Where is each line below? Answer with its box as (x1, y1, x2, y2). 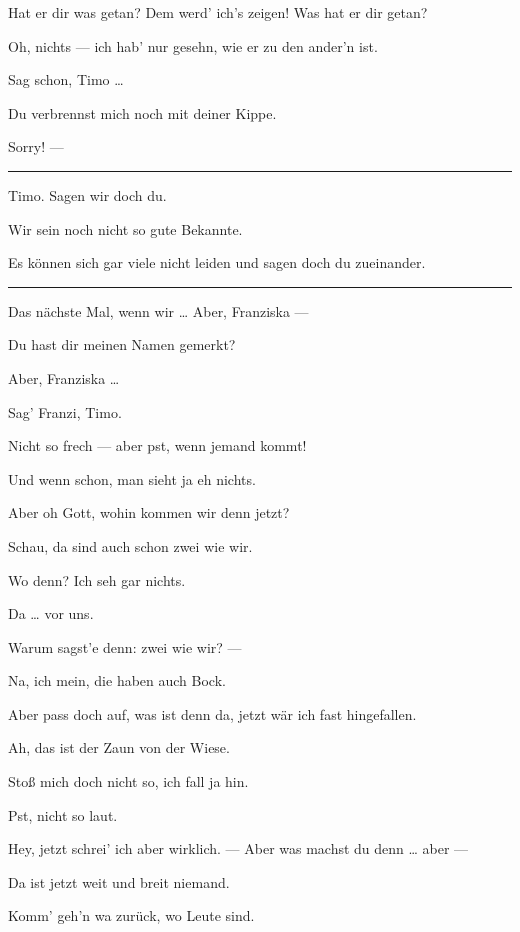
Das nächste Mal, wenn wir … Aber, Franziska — (8, 300, 309, 321)
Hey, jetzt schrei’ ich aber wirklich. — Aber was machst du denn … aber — (8, 838, 469, 859)
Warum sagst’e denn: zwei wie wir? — (8, 636, 242, 657)
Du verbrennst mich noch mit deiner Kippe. (8, 102, 277, 123)
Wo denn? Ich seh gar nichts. (8, 569, 186, 590)
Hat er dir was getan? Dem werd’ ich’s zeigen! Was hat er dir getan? (8, 2, 428, 22)
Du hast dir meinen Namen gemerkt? (8, 334, 236, 355)
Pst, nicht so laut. (8, 804, 118, 825)
